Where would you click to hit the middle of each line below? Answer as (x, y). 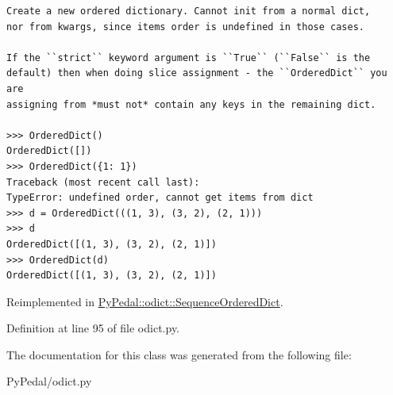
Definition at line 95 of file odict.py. (93, 328)
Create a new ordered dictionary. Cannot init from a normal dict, (189, 11)
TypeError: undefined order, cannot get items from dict (160, 198)
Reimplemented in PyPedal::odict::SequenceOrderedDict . (145, 301)
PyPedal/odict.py (49, 381)
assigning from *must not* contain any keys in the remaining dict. (191, 104)
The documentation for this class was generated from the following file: (179, 354)
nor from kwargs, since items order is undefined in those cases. (186, 27)
